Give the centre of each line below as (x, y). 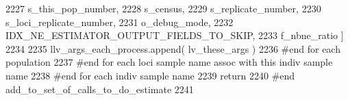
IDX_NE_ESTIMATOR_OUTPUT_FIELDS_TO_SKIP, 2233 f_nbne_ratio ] (175, 35)
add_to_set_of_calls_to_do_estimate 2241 (100, 89)
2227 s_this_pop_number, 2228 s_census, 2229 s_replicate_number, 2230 (163, 8)
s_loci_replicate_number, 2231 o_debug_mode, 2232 (120, 22)
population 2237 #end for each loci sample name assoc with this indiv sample (169, 62)
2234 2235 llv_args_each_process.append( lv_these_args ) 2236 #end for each (173, 48)
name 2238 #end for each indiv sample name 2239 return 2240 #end (150, 75)
